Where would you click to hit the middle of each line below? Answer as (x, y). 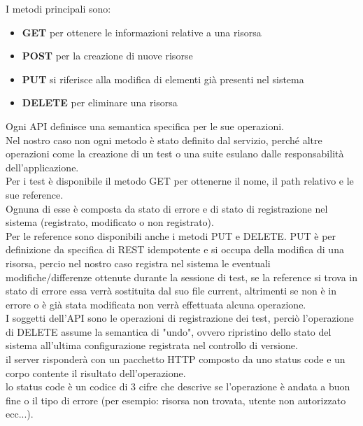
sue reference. (35, 194)
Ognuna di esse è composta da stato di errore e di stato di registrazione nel (167, 208)
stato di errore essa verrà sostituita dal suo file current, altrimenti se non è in (171, 291)
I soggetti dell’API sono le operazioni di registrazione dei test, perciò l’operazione (180, 318)
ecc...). (20, 414)
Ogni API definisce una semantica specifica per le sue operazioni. (145, 126)
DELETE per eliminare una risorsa (100, 102)
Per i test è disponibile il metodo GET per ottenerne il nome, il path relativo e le (180, 181)
